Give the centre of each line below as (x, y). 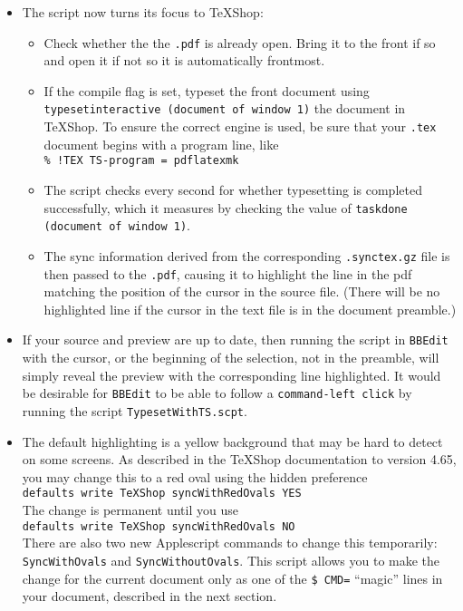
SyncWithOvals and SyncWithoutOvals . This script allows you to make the (231, 560)
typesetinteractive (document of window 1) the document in (225, 108)
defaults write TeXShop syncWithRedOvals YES (162, 494)
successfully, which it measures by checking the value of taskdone (226, 207)
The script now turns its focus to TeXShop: (143, 12)
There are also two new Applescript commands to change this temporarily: (230, 543)
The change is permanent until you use (130, 509)
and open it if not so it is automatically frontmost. (184, 60)
